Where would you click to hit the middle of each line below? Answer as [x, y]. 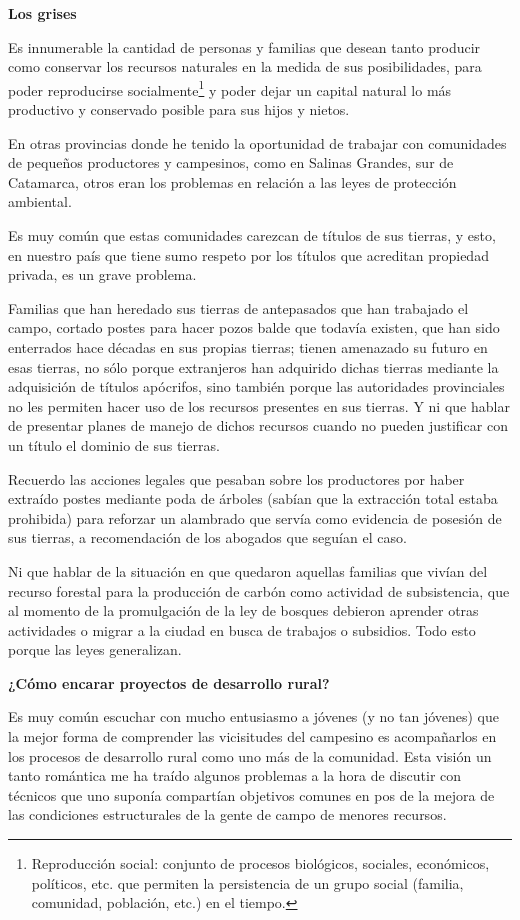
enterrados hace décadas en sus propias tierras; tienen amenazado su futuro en [248, 346]
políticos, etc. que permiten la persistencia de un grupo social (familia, [247, 882]
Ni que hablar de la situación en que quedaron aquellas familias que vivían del [248, 570]
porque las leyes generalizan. [95, 649]
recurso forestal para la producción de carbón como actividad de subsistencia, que [259, 590]
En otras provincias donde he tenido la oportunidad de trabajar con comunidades [257, 142]
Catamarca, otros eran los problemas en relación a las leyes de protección [232, 181]
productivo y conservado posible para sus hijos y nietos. [179, 109]
